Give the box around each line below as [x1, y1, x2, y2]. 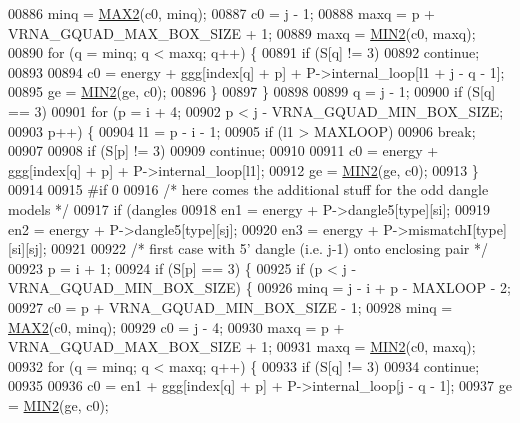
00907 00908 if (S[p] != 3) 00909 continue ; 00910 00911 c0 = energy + [8, 140, 439, 161]
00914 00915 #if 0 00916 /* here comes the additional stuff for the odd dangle [8, 179, 489, 200]
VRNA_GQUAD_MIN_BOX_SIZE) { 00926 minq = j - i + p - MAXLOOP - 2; [8, 277, 511, 298]
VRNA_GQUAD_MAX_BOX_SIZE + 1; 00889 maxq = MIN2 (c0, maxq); [8, 22, 476, 43]
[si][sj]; [8, 238, 47, 259]
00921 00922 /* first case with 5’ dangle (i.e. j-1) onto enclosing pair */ [51, 238, 488, 259]
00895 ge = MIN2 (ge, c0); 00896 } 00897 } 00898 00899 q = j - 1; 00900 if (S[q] [8, 81, 496, 102]
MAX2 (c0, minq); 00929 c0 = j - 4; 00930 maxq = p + [8, 316, 345, 337]
